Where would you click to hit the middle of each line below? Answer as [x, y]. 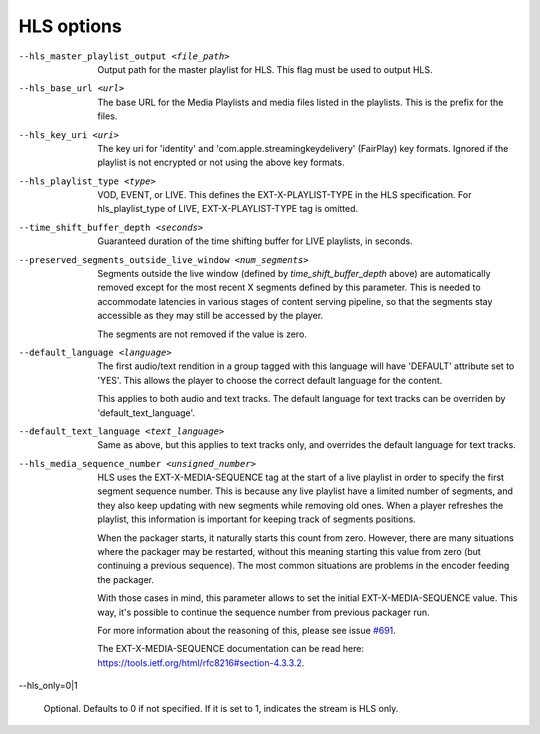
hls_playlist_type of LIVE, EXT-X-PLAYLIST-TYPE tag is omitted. [228, 209]
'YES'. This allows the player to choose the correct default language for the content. [270, 380]
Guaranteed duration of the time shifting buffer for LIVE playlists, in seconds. [255, 241]
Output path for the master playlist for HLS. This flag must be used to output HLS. [265, 69]
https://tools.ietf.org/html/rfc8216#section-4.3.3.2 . [201, 662]
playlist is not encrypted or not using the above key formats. [221, 162]
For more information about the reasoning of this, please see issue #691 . [247, 630]
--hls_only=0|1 [48, 686]
